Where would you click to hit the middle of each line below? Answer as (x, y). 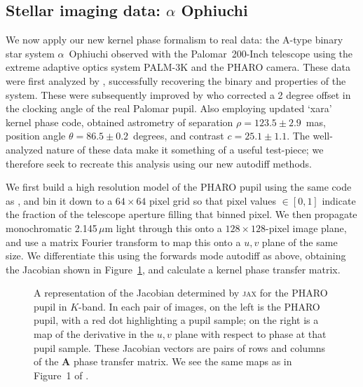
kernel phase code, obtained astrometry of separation (119, 122)
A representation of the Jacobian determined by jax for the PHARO (181, 293)
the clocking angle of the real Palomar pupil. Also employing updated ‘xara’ (169, 108)
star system (30, 53)
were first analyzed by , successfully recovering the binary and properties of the (176, 80)
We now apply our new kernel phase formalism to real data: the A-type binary (174, 40)
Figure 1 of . (61, 375)
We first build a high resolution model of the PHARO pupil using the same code (179, 187)
